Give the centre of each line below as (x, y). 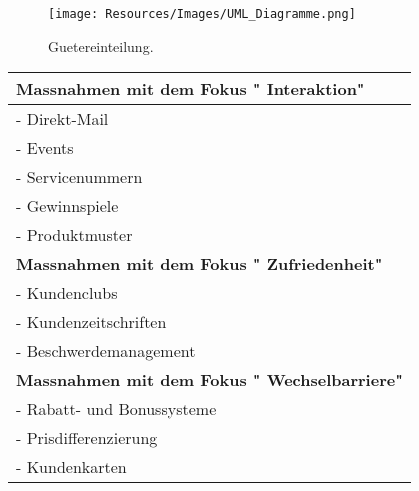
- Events (45, 148)
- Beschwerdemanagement (106, 351)
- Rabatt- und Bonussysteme (116, 409)
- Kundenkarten (71, 467)
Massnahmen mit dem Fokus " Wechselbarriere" (209, 380)
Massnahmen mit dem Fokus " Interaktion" (190, 89)
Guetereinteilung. (101, 45)
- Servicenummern (79, 177)
